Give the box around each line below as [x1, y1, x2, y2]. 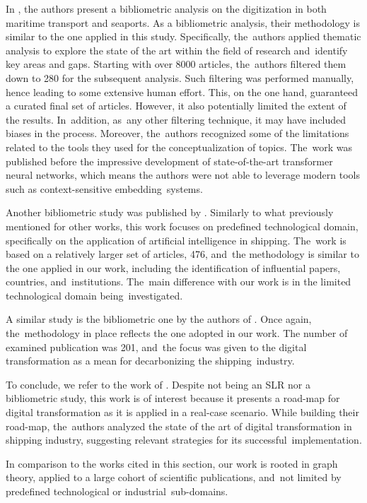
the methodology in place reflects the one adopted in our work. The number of [6, 326, 348, 341]
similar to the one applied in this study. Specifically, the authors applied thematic [6, 29, 361, 44]
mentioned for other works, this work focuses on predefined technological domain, [6, 218, 359, 233]
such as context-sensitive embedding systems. [6, 181, 203, 196]
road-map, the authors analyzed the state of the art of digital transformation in [6, 418, 352, 433]
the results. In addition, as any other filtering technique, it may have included [6, 112, 346, 126]
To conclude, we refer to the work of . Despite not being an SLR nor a [6, 377, 310, 391]
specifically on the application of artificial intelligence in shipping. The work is [6, 232, 346, 247]
